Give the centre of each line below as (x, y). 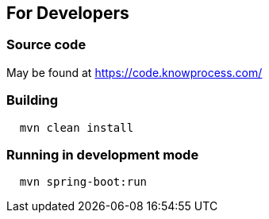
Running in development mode (103, 154)
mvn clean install (77, 127)
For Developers (68, 13)
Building (33, 100)
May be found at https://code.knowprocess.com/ (134, 72)
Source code (46, 45)
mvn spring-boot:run (83, 182)
